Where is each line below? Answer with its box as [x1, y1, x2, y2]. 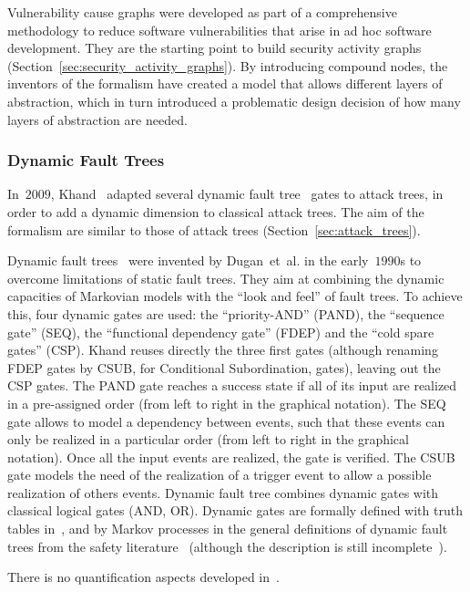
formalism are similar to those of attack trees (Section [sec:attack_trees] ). [7, 220, 421, 239]
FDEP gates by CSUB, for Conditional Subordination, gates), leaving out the [7, 358, 441, 377]
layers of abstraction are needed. [7, 109, 188, 129]
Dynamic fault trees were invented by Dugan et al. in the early [7, 251, 369, 270]
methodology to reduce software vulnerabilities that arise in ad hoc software [7, 20, 432, 39]
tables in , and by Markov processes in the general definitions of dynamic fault [7, 519, 448, 538]
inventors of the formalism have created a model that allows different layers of [7, 74, 443, 93]
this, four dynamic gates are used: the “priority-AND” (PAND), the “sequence [7, 304, 444, 323]
